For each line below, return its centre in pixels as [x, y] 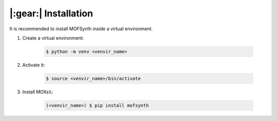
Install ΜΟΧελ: [38, 92]
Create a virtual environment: [53, 38]
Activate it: [34, 65]
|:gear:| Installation [51, 13]
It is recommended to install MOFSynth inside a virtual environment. [81, 29]
